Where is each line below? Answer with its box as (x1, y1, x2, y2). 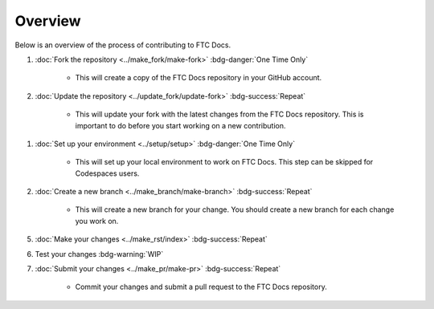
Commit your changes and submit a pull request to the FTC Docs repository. (75, 282, 327, 292)
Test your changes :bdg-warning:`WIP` (35, 249, 164, 258)
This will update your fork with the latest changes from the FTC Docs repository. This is (75, 109, 364, 120)
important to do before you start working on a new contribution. (75, 120, 286, 130)
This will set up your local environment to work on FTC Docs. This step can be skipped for (75, 157, 374, 167)
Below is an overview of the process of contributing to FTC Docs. (14, 40, 231, 50)
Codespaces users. (75, 169, 140, 178)
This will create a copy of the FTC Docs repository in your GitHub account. (75, 73, 322, 83)
